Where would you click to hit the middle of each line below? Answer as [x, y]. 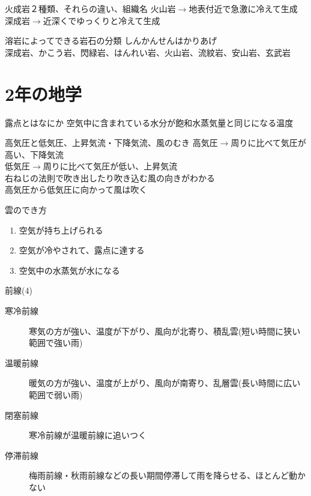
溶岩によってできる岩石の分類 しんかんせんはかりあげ [111, 41]
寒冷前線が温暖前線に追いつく [88, 435]
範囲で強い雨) [56, 343]
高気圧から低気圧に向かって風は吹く [76, 189]
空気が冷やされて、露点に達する [82, 250]
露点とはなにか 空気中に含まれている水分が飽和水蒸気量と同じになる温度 [149, 122]
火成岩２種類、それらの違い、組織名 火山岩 [90, 8]
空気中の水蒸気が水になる [69, 270]
